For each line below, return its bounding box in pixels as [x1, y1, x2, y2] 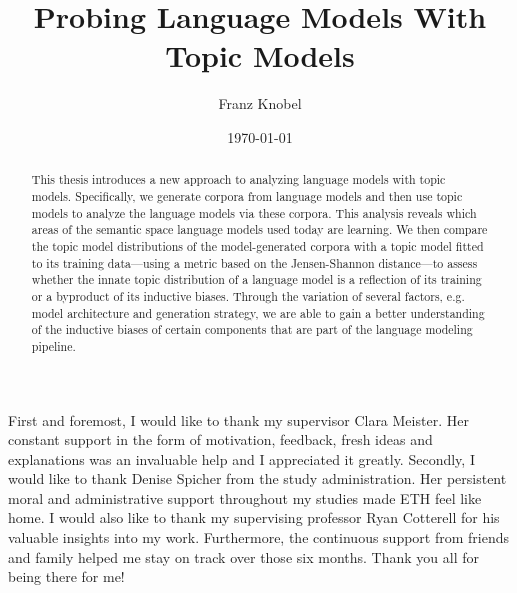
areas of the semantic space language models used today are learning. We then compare [31, 221, 488, 238]
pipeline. [31, 337, 76, 354]
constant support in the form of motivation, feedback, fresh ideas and [8, 429, 433, 450]
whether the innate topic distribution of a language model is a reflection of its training [31, 271, 482, 288]
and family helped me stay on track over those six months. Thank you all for [8, 546, 479, 567]
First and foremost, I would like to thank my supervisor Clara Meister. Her [8, 409, 469, 430]
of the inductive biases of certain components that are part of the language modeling [31, 321, 473, 338]
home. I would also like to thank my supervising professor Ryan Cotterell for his [8, 507, 500, 528]
